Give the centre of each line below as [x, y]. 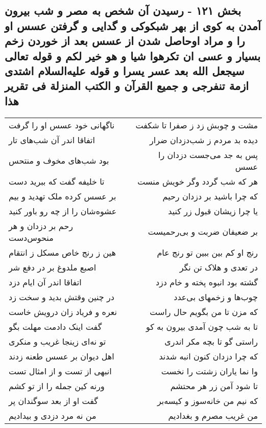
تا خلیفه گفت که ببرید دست [57, 181]
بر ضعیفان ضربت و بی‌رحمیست [203, 232]
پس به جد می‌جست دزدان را [208, 154]
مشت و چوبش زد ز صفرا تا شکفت [197, 125]
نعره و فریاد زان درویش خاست [63, 311]
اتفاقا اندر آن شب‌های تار [52, 140]
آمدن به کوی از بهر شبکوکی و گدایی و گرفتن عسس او [133, 25]
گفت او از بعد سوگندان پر [53, 400]
